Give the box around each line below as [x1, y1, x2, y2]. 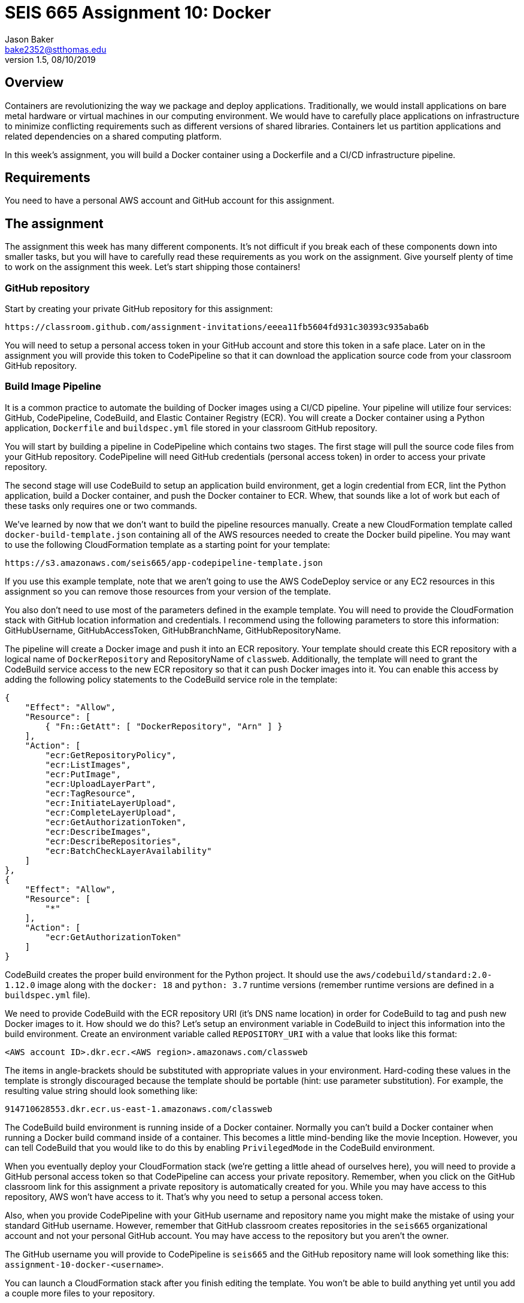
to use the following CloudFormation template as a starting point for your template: [5, 539, 331, 550]
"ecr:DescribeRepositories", [45, 836, 182, 846]
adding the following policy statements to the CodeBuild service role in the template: [5, 674, 338, 684]
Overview [5, 75, 64, 90]
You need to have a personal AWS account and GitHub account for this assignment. [5, 195, 335, 206]
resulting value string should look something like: [5, 1085, 198, 1096]
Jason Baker [5, 34, 54, 44]
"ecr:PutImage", [45, 769, 121, 779]
